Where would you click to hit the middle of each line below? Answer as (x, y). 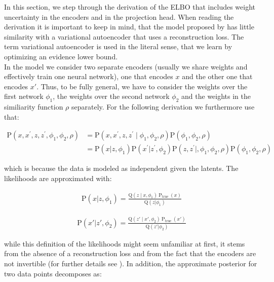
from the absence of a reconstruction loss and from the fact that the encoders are (130, 253)
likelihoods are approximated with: (58, 178)
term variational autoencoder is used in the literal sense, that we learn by (118, 46)
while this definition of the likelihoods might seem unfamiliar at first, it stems (125, 243)
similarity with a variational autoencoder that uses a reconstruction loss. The (124, 36)
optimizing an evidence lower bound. (61, 56)
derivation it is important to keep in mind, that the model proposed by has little (129, 27)
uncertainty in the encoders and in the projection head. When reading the (119, 16)
